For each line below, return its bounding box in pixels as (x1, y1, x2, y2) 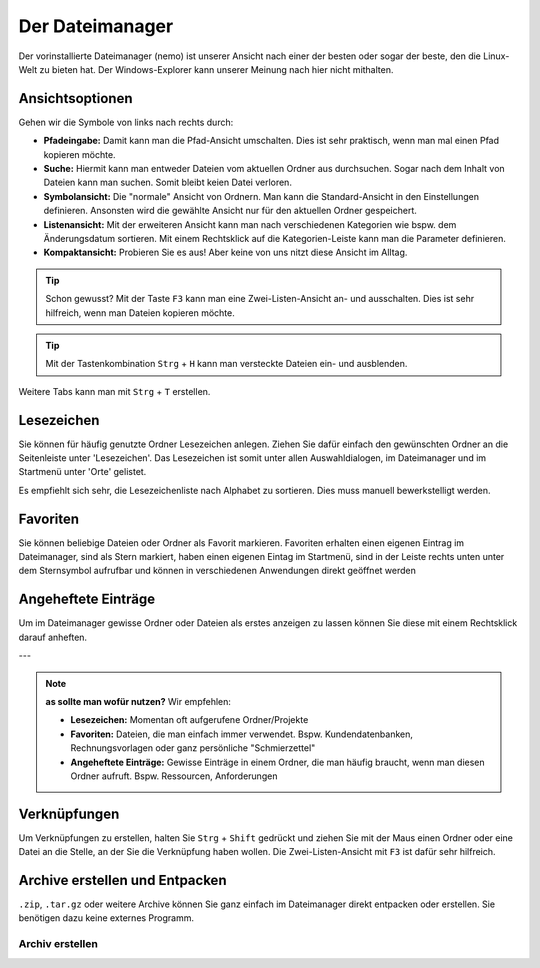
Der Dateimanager (18, 15, 174, 37)
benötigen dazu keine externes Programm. (18, 912, 195, 924)
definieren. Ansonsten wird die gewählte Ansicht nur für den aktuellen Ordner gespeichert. (43, 205, 417, 217)
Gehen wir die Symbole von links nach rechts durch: (18, 116, 234, 128)
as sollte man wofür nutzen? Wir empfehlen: (45, 695, 232, 707)
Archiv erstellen (18, 937, 99, 951)
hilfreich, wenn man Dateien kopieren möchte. (45, 306, 235, 319)
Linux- (483, 50, 510, 62)
